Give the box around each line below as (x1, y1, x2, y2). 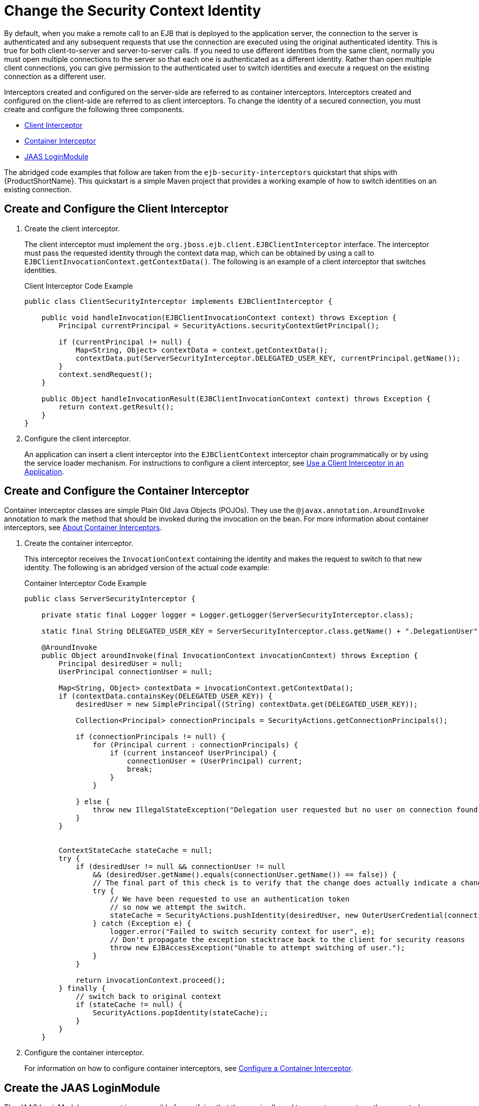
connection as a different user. (4, 72, 106, 81)
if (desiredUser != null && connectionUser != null (76, 862, 286, 871)
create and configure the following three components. (4, 105, 184, 114)
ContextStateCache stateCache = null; (58, 846, 213, 855)
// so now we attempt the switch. (110, 903, 247, 912)
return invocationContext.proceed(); (76, 976, 226, 985)
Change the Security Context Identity (4, 2, 261, 19)
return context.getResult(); (58, 402, 175, 411)
